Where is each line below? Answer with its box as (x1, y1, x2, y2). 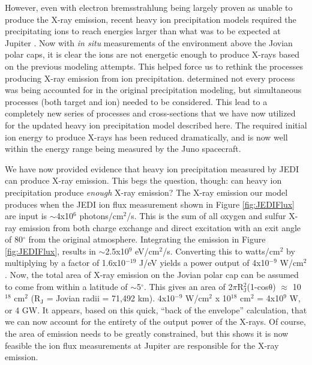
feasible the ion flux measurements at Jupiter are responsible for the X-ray (5, 339, 279, 351)
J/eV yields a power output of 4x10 (139, 256, 269, 269)
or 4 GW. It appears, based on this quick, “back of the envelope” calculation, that (5, 303, 307, 316)
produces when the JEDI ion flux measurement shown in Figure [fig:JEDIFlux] (5, 198, 295, 210)
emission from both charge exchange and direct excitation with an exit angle (19, 221, 301, 234)
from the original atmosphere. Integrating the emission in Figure (28, 233, 266, 246)
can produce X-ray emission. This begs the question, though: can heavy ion (5, 174, 282, 187)
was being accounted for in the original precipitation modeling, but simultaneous (5, 83, 302, 96)
